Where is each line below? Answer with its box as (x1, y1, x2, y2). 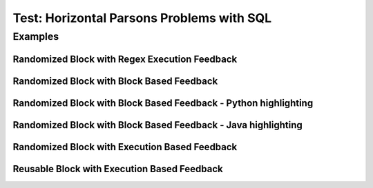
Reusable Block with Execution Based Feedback (12, 163, 224, 175)
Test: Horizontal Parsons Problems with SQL (12, 10, 272, 25)
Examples (12, 30, 59, 43)
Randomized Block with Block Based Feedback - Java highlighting (12, 119, 303, 131)
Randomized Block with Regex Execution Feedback (12, 53, 238, 65)
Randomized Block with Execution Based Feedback (12, 141, 238, 153)
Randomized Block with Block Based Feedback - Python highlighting (12, 97, 314, 109)
